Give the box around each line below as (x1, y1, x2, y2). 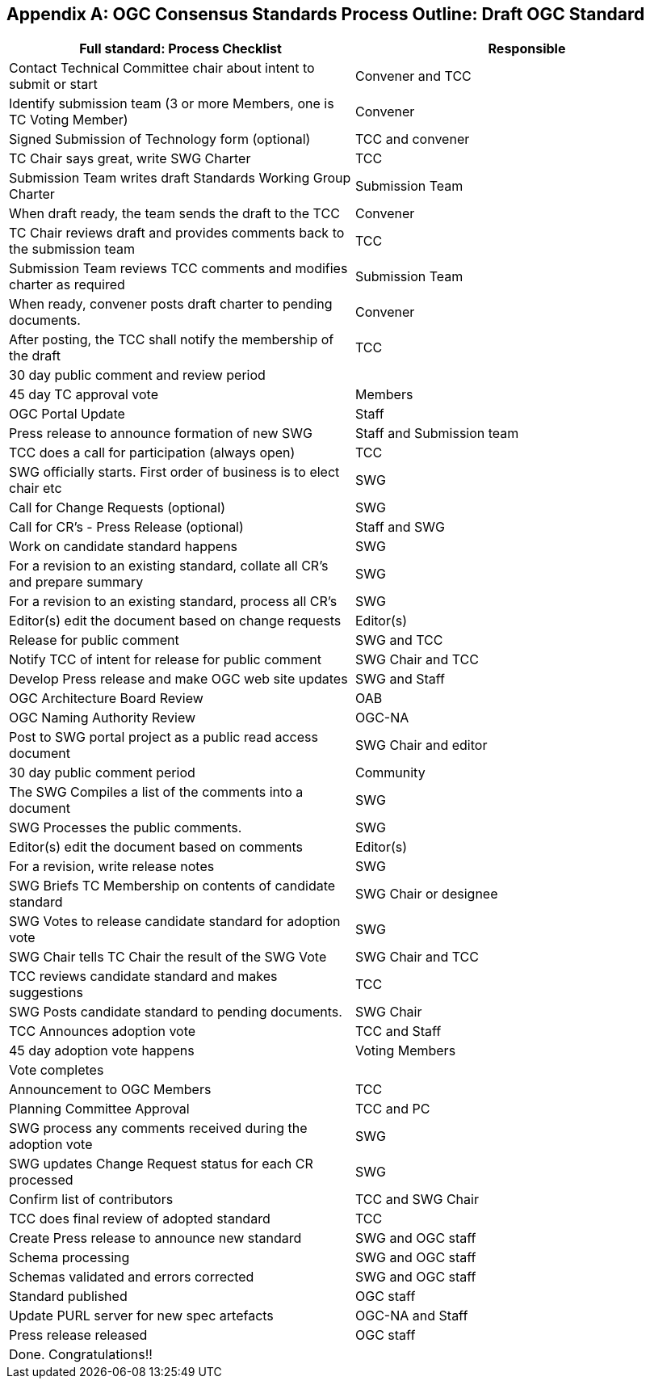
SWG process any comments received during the (9, 1120, 308, 1137)
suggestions (9, 984, 83, 1001)
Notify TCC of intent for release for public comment (9, 651, 321, 668)
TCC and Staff (355, 1023, 442, 1040)
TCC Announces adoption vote (9, 1023, 196, 1040)
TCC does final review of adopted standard (9, 1210, 270, 1227)
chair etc (9, 480, 62, 497)
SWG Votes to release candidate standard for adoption (9, 913, 341, 930)
